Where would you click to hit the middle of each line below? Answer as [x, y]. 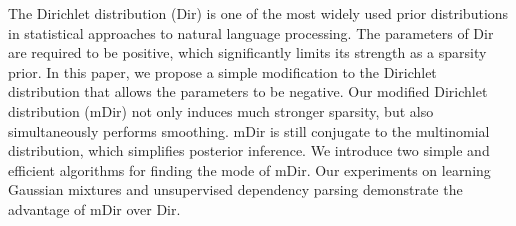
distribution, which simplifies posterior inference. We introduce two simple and [249, 150]
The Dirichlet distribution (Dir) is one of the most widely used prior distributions [258, 13]
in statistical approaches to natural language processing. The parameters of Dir [251, 32]
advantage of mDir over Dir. [94, 208]
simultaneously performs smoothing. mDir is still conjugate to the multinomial [249, 130]
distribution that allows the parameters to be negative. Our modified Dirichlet [248, 91]
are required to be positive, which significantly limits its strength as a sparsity [247, 52]
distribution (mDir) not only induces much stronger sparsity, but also [221, 110]
